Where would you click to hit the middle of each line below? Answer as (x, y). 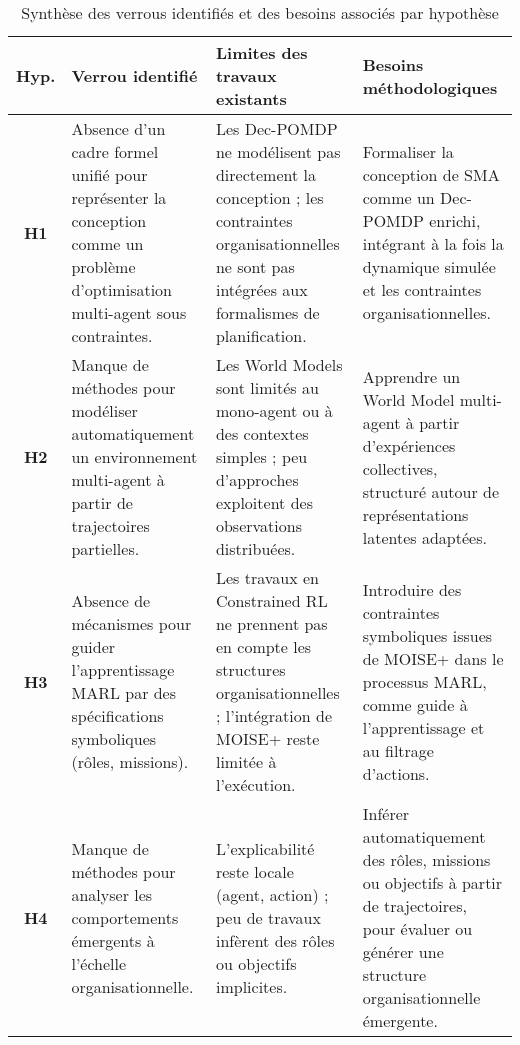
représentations (415, 514)
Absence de (111, 600)
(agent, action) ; (272, 894)
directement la (265, 174)
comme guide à (415, 704)
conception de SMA (431, 174)
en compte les (263, 646)
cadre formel (115, 151)
